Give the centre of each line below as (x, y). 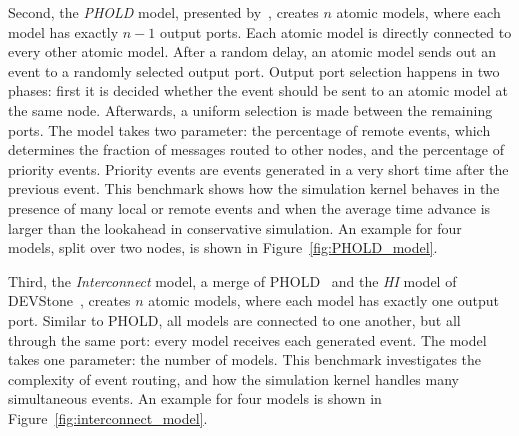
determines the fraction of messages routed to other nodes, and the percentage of (256, 149)
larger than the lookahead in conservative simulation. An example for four (235, 227)
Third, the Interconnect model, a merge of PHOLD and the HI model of (232, 280)
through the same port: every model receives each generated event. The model (247, 339)
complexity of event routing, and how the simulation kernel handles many (233, 378)
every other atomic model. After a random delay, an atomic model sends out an (252, 51)
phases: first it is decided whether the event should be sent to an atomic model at (258, 90)
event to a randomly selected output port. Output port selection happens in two (254, 70)
